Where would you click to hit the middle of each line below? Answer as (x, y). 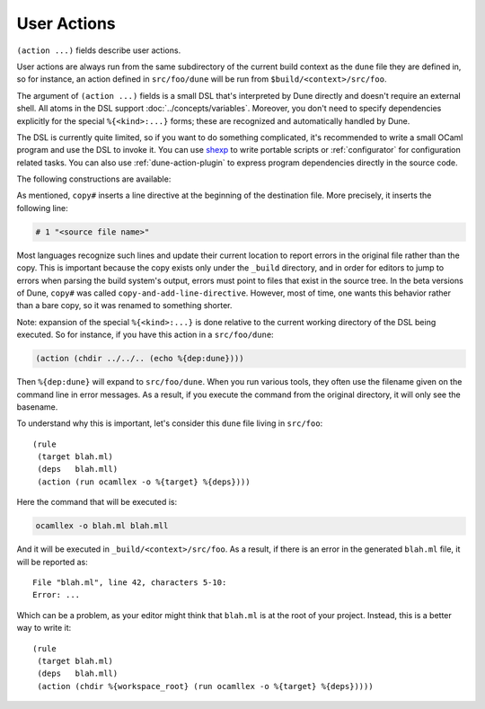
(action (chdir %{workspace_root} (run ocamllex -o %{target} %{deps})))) (205, 686)
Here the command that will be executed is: (97, 502)
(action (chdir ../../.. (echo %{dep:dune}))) (140, 359)
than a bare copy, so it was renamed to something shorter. (124, 306)
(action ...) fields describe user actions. (99, 50)
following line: (42, 208)
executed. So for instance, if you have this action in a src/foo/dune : (145, 335)
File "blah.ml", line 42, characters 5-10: (130, 583)
